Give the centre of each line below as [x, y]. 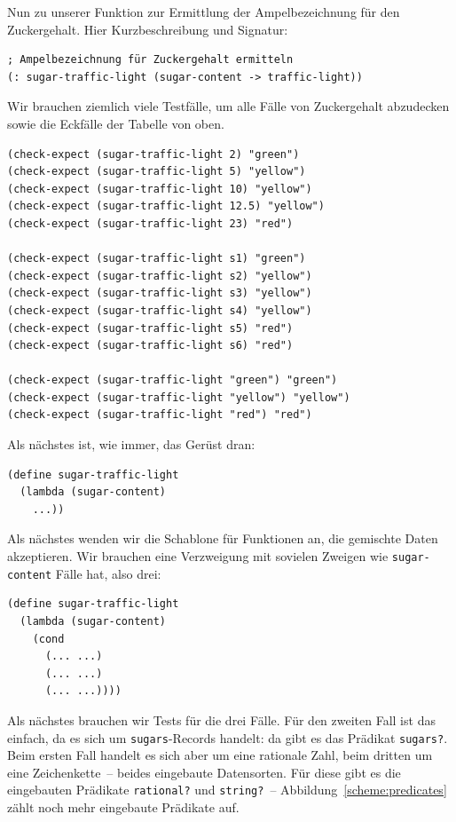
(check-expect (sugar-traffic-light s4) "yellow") [160, 310]
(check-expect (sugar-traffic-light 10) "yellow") [160, 189]
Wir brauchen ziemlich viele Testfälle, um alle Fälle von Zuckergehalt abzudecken [228, 106]
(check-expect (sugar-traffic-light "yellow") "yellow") [179, 397]
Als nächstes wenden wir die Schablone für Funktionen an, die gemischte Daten [223, 538]
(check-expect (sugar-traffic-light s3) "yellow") [160, 293]
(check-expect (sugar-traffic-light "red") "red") [160, 415]
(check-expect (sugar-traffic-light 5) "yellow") [157, 172]
